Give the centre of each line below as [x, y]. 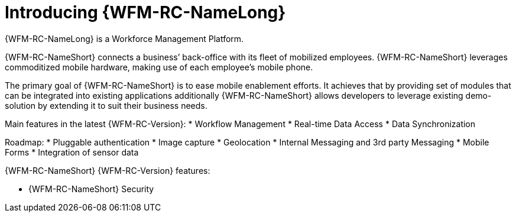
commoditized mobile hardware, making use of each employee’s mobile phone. [159, 67]
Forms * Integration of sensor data [72, 152]
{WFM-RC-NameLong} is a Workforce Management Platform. [124, 38]
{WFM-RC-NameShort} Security [91, 189]
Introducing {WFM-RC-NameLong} [145, 12]
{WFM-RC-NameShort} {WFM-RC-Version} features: [108, 170]
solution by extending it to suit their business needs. [106, 105]
